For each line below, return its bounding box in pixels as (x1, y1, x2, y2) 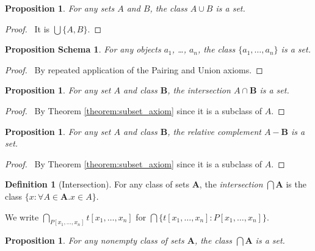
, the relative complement (167, 125, 261, 137)
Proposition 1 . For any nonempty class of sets (5, 234, 184, 247)
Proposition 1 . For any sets (5, 2, 115, 14)
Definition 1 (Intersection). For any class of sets (5, 178, 190, 191)
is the (286, 178, 306, 191)
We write (5, 210, 39, 223)
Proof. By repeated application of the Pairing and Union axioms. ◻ (5, 63, 263, 76)
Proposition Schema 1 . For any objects (5, 43, 161, 56)
